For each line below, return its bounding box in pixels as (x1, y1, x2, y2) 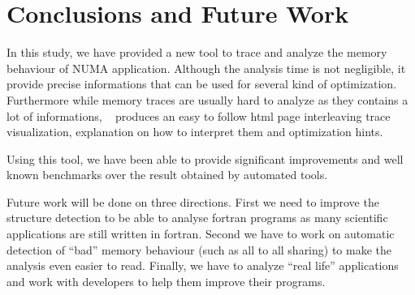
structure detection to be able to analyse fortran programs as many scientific (6, 209, 388, 226)
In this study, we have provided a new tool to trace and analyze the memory (6, 44, 387, 61)
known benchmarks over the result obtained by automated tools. (6, 166, 328, 183)
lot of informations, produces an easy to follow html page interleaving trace (6, 107, 391, 124)
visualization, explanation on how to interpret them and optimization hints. (6, 123, 383, 140)
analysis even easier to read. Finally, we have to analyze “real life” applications (6, 257, 399, 274)
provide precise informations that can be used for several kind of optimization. (6, 75, 397, 92)
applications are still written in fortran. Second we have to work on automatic (6, 225, 395, 242)
